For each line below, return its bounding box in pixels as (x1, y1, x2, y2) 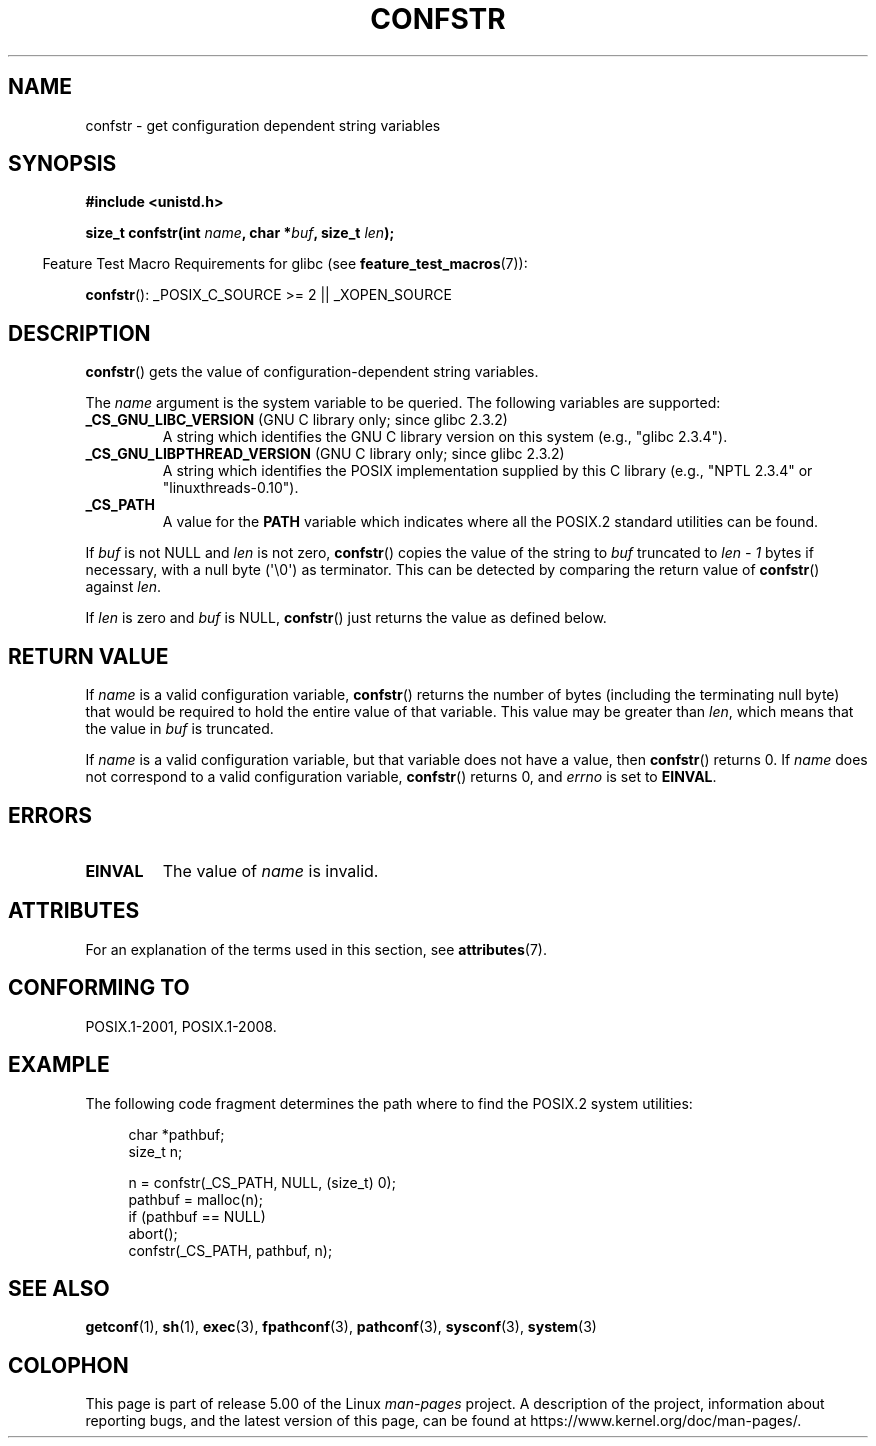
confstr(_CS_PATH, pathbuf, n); (128, 1241, 333, 1259)
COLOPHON (8, 1352, 129, 1378)
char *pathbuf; (128, 1125, 225, 1143)
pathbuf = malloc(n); (128, 1190, 263, 1208)
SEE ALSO (8, 1275, 110, 1301)
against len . (85, 578, 162, 596)
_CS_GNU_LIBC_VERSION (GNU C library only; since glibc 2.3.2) (85, 411, 508, 429)
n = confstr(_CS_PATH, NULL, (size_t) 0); (128, 1173, 396, 1191)
